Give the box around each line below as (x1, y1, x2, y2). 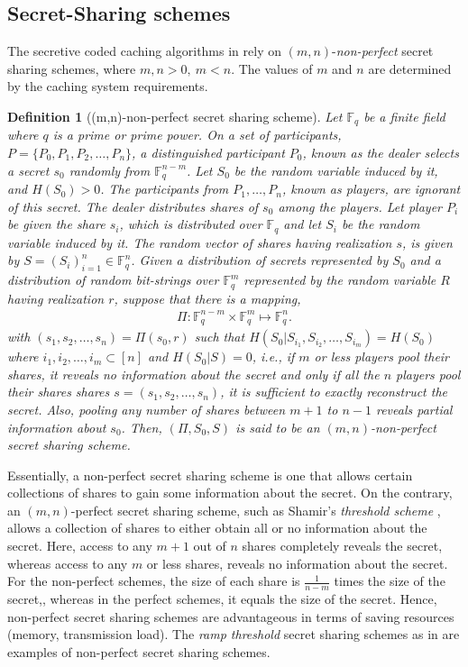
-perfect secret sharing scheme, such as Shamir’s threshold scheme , (70, 500, 441, 519)
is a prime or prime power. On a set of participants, (52, 125, 342, 144)
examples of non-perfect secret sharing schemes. (7, 642, 271, 661)
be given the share (7, 215, 106, 233)
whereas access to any (7, 553, 128, 572)
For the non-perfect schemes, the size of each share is (7, 571, 300, 590)
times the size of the (334, 571, 445, 590)
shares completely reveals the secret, (242, 536, 443, 555)
